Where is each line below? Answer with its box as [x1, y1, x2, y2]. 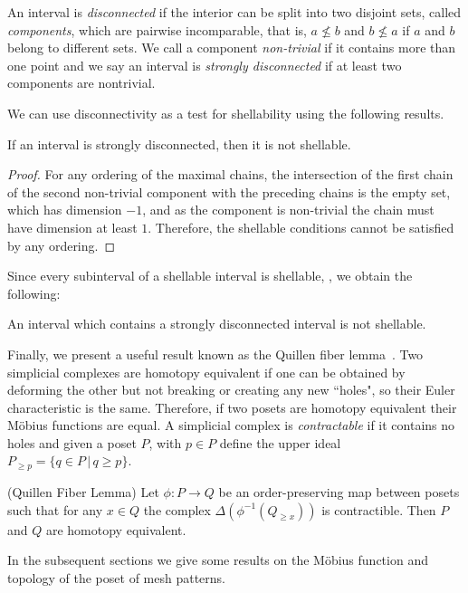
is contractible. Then [321, 500, 436, 519]
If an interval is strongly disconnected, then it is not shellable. [7, 134, 351, 153]
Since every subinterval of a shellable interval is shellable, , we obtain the [7, 266, 413, 285]
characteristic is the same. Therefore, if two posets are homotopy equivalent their [7, 397, 457, 416]
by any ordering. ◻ [7, 235, 116, 254]
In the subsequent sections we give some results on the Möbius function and [7, 550, 428, 569]
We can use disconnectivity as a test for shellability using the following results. [7, 103, 444, 122]
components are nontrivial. [7, 73, 156, 92]
